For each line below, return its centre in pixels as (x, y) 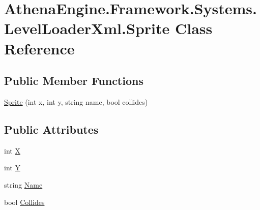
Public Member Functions (74, 81)
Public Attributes (51, 129)
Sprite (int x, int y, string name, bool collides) (76, 101)
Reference (39, 48)
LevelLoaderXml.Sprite (87, 28)
